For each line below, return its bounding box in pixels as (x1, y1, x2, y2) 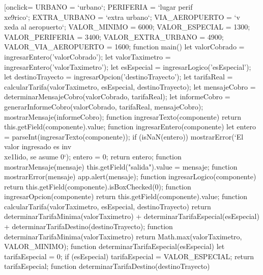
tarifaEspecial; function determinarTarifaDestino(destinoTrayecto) (4, 261, 210, 271)
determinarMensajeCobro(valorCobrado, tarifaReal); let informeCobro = (4, 91, 230, 102)
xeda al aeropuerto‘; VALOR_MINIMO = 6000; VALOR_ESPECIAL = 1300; (4, 21, 250, 32)
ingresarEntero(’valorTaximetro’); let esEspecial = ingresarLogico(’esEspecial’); (4, 61, 251, 72)
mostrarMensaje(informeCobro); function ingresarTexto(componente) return (4, 111, 242, 122)
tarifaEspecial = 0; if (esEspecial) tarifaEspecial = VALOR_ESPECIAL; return (4, 251, 254, 261)
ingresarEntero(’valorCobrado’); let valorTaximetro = (4, 51, 171, 62)
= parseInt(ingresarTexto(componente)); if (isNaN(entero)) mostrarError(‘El (4, 131, 244, 142)
